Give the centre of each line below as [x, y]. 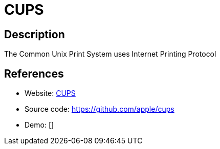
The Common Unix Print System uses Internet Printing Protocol [110, 54]
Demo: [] [39, 125]
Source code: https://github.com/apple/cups [100, 109]
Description [35, 34]
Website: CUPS [50, 93]
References [34, 73]
